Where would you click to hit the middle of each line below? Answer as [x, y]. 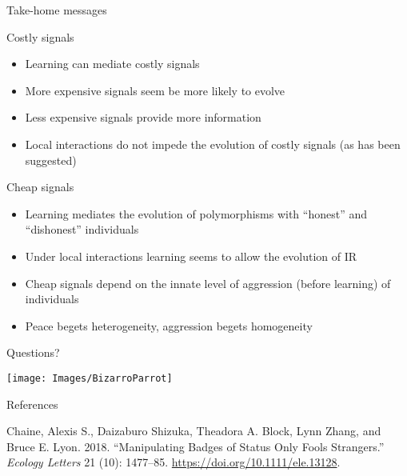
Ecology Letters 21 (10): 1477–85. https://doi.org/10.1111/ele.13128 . [174, 462]
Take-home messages [57, 10]
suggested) [51, 160]
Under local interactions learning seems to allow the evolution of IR [191, 256]
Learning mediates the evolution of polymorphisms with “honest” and [196, 213]
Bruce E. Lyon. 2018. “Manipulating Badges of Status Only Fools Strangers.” [196, 446]
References [32, 404]
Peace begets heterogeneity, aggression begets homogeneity [169, 325]
